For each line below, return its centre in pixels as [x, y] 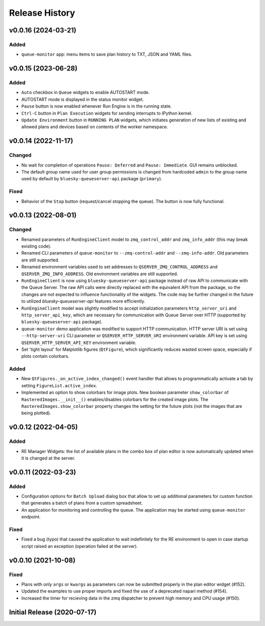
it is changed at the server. [48, 458]
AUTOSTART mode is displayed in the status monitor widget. [83, 99]
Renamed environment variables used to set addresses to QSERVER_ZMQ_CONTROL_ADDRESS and [119, 267]
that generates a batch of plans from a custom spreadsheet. [82, 503]
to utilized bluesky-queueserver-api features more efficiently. [83, 301]
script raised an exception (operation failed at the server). [80, 546]
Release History [42, 13]
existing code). [36, 246]
